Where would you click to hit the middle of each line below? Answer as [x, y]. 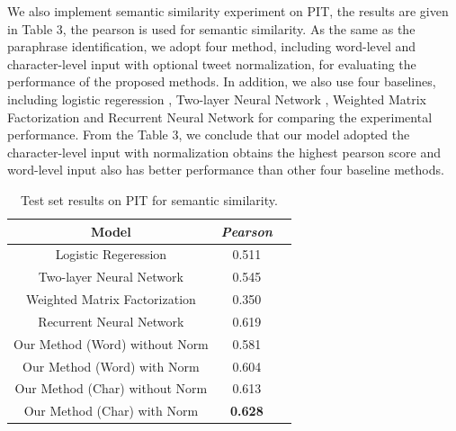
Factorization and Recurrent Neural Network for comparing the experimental [220, 117]
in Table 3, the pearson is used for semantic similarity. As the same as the [211, 28]
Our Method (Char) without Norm [111, 388]
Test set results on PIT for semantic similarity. [149, 199]
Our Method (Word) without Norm [111, 343]
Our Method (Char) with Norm [111, 411]
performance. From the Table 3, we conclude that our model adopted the [209, 135]
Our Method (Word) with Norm [111, 366]
